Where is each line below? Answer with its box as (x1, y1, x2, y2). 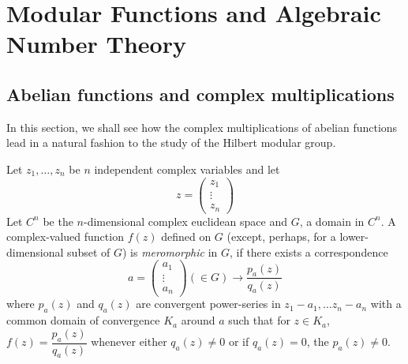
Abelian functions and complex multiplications (6, 81, 395, 106)
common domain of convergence (6, 312, 160, 328)
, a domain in (299, 212, 365, 229)
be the (43, 212, 73, 229)
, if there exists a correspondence (230, 243, 388, 260)
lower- (339, 228, 369, 245)
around (181, 312, 215, 328)
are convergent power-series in (136, 295, 281, 312)
